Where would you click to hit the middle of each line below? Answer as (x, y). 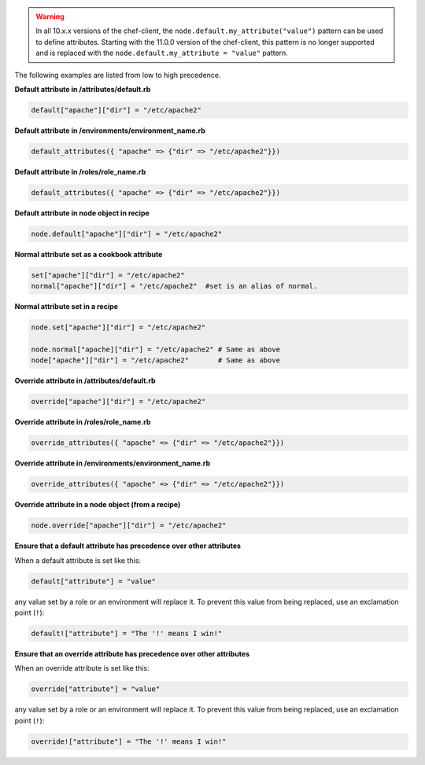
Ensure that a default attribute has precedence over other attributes (128, 546)
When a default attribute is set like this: (78, 560)
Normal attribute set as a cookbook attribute (89, 254)
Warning (50, 17)
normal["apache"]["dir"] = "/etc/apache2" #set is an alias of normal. (174, 286)
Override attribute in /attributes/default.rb (85, 381)
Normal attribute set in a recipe (66, 307)
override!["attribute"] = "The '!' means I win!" (129, 741)
